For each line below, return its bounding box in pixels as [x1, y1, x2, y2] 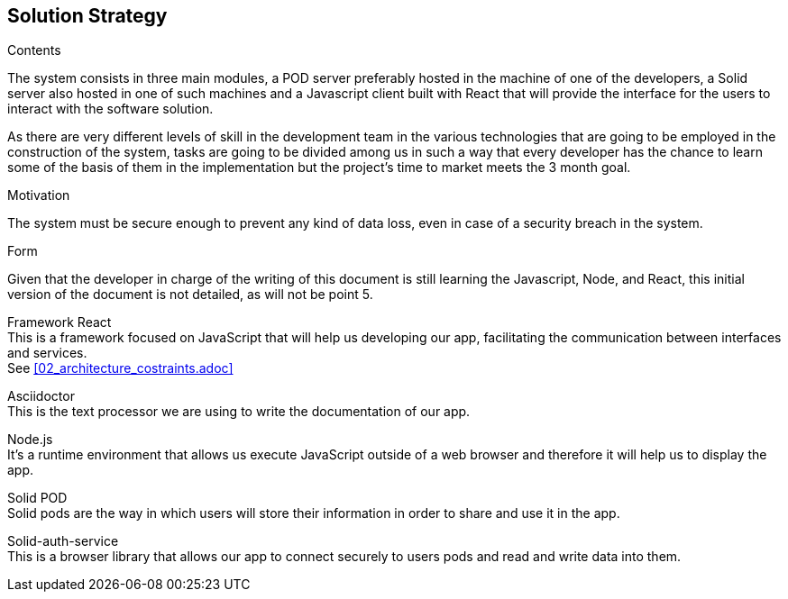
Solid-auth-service [7, 533, 119, 549]
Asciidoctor [7, 388, 75, 404]
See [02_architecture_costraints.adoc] [7, 360, 234, 377]
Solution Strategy [7, 5, 168, 27]
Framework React [7, 314, 112, 331]
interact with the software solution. [7, 101, 214, 117]
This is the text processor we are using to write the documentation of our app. [7, 404, 471, 420]
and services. [7, 345, 87, 361]
